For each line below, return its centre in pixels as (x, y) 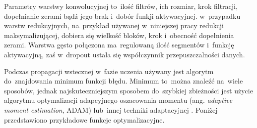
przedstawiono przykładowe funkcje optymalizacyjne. (84, 119)
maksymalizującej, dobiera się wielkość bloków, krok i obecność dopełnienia (119, 35)
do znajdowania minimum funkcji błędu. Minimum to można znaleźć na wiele (124, 81)
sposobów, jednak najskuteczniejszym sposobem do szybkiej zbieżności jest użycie (128, 90)
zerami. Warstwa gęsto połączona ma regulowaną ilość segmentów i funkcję (119, 45)
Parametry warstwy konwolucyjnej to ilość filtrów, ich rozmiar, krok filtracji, (121, 6)
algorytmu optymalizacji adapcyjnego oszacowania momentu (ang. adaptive (118, 100)
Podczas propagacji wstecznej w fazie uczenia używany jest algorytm (109, 71)
